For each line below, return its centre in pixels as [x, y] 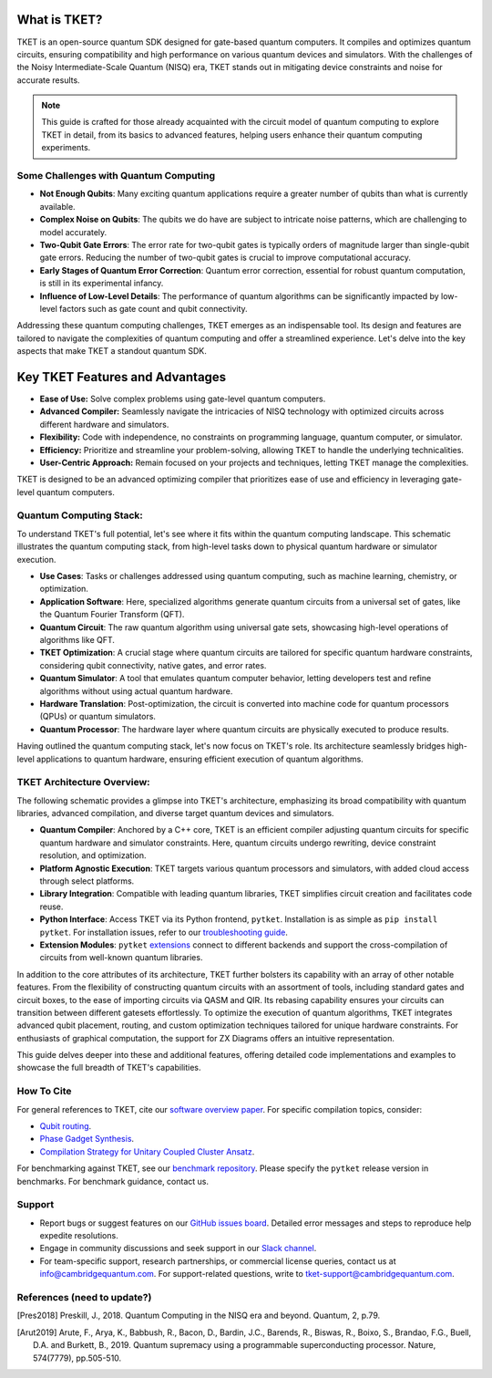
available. [58, 206]
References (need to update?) [84, 1298]
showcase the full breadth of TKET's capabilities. [109, 1068]
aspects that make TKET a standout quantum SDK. [112, 351]
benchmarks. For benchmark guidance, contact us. [113, 1181]
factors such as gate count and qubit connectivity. [154, 308]
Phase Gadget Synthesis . [87, 1139]
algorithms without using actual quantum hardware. [136, 691]
